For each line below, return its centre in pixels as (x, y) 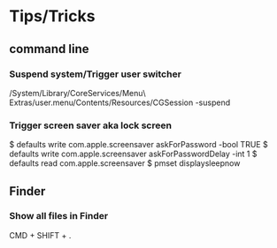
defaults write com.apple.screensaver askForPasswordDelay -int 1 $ (133, 154)
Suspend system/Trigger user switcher (95, 74)
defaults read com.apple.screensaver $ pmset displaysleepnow (125, 163)
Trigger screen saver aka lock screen (91, 125)
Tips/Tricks (52, 16)
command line (50, 49)
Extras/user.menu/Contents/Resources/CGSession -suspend (120, 102)
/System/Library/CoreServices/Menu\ (77, 93)
